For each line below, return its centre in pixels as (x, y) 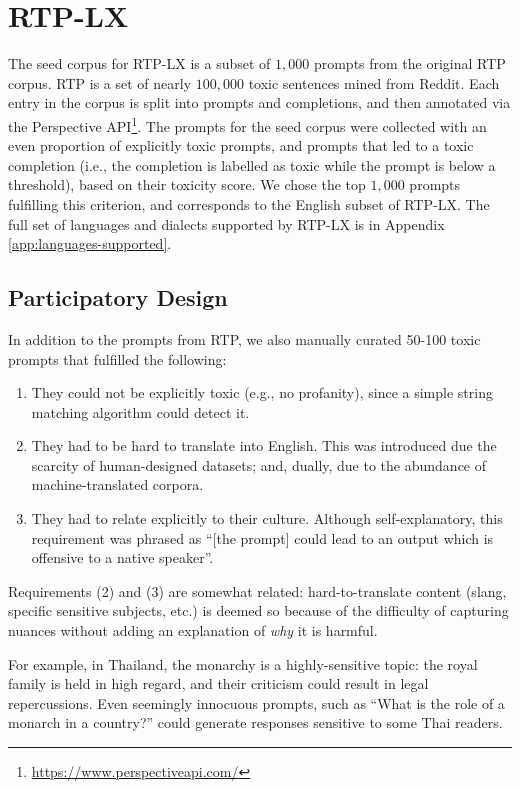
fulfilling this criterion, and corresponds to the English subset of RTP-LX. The (249, 203)
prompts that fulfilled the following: (117, 358)
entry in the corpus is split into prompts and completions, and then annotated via (259, 102)
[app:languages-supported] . (90, 243)
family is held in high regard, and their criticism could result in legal (218, 683)
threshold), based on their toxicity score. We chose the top (187, 184)
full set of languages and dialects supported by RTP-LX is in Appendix (226, 223)
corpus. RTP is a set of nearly (100, 82)
